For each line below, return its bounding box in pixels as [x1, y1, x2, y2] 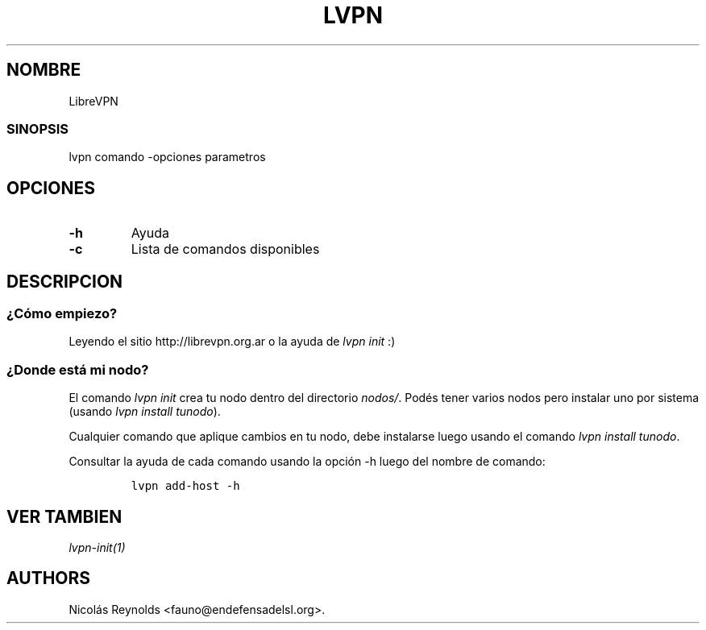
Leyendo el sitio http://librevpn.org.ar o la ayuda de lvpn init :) [69, 334, 396, 349]
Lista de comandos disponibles [131, 241, 320, 258]
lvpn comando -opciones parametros [69, 150, 266, 164]
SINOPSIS [6, 120, 69, 137]
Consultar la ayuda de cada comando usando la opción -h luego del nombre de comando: [69, 454, 546, 469]
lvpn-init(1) [69, 541, 126, 554]
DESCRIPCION [6, 271, 123, 292]
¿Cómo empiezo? [6, 305, 118, 322]
